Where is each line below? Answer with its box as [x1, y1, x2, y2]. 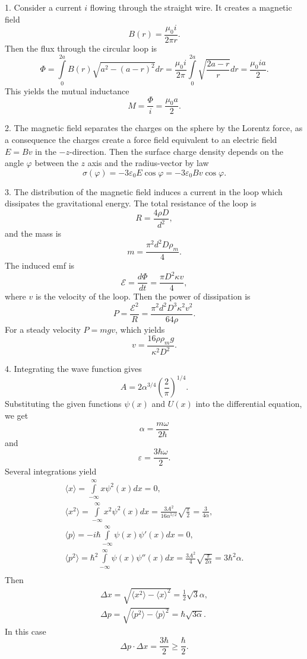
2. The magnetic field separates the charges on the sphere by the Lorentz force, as [5, 122, 303, 134]
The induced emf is [5, 259, 75, 272]
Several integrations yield [5, 465, 97, 477]
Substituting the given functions [5, 397, 122, 410]
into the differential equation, [195, 397, 302, 410]
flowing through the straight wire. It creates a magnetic [90, 1, 292, 13]
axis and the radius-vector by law [87, 157, 209, 169]
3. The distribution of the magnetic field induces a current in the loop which [5, 185, 283, 198]
